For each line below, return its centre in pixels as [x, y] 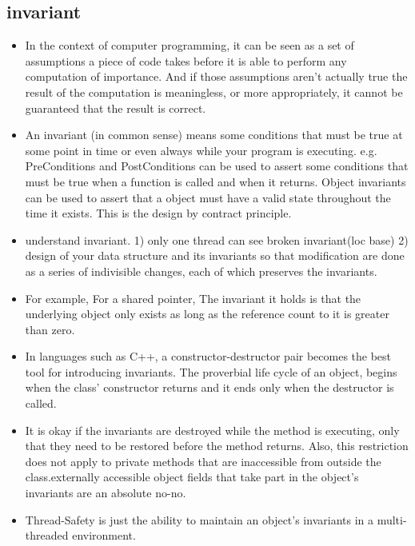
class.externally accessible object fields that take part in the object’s [192, 477]
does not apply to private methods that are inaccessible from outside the [203, 461]
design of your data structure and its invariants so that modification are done [215, 255]
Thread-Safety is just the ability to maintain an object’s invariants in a [199, 519]
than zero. [50, 329]
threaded [47, 535]
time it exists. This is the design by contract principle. [158, 213]
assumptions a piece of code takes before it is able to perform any [186, 60]
